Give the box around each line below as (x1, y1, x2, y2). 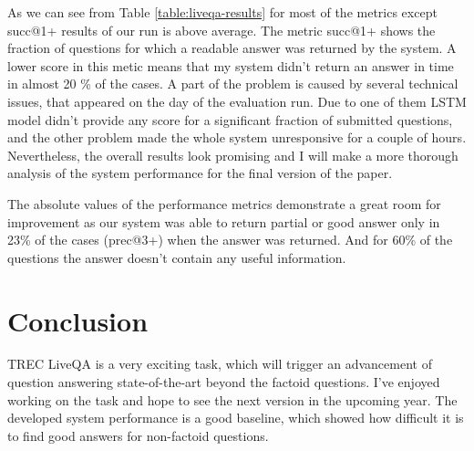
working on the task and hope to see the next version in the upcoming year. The (7, 390, 458, 409)
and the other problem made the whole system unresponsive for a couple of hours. (7, 128, 467, 147)
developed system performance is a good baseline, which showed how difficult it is (7, 408, 464, 427)
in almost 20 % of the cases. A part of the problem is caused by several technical (7, 74, 459, 93)
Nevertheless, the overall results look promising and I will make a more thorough (7, 145, 459, 164)
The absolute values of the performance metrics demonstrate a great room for (7, 194, 441, 213)
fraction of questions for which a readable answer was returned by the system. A (7, 38, 457, 58)
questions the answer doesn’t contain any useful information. (7, 247, 346, 267)
